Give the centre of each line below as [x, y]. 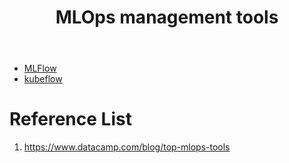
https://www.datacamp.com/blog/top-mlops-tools [127, 147]
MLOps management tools [167, 17]
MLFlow [40, 68]
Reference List [70, 119]
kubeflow [43, 79]
